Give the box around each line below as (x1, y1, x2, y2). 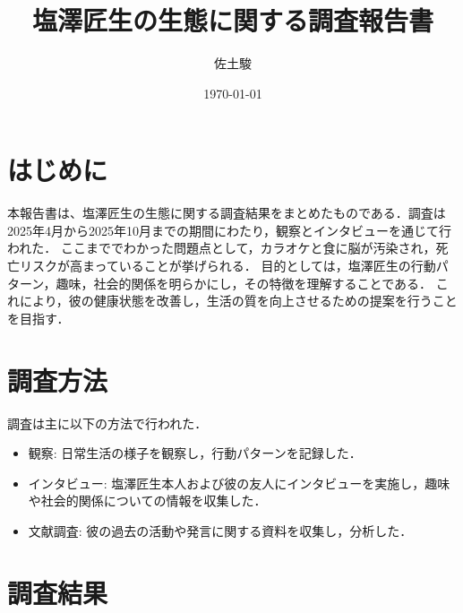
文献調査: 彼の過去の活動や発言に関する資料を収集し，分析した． (28, 521, 413, 540)
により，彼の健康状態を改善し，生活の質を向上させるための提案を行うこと (19, 291, 458, 310)
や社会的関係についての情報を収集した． (28, 491, 267, 510)
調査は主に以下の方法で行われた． (7, 413, 208, 432)
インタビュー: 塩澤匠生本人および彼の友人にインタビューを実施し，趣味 (28, 473, 450, 492)
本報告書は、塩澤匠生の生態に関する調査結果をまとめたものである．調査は (7, 203, 446, 222)
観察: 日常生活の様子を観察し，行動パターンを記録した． (28, 444, 362, 462)
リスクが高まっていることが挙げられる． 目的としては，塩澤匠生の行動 (19, 256, 436, 275)
